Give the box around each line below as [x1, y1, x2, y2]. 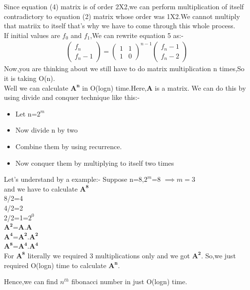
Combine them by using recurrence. [15, 141, 122, 151]
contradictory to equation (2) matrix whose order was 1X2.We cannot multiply [4, 11, 240, 21]
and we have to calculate [4, 183, 78, 193]
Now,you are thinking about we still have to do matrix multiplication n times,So [4, 63, 245, 74]
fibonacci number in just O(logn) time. [71, 276, 187, 287]
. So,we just [201, 250, 236, 260]
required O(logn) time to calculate [4, 260, 106, 270]
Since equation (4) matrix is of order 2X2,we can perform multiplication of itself [4, 1, 244, 11]
